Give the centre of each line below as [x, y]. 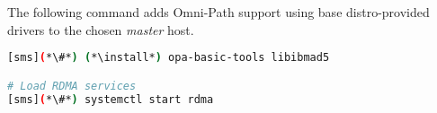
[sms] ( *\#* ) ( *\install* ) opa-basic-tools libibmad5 [169, 58]
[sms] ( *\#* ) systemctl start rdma [111, 99]
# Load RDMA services [72, 86]
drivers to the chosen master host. [101, 29]
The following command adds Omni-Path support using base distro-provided [218, 12]
